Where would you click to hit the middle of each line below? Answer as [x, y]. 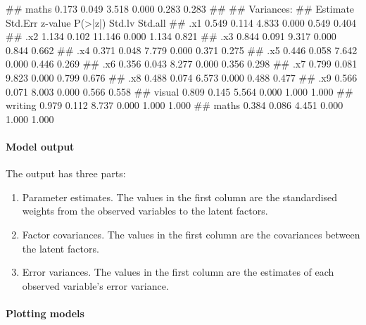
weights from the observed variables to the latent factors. [145, 211]
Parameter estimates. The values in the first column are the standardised [180, 197]
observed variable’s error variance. [95, 285]
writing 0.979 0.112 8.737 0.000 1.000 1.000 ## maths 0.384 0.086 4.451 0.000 [175, 105]
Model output [40, 146]
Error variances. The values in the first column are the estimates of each [178, 272]
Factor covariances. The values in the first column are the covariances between [191, 234]
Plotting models [45, 313]
